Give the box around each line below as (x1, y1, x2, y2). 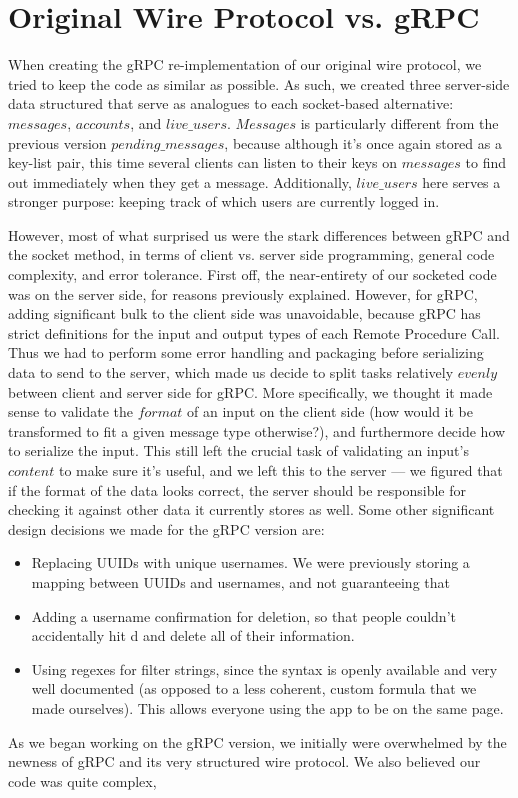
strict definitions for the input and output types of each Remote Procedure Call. (8, 322, 500, 343)
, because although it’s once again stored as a (224, 132, 502, 153)
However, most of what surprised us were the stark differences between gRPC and (8, 224, 510, 245)
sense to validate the (8, 401, 133, 422)
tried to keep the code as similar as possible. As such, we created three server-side (8, 73, 510, 94)
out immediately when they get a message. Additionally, (8, 171, 352, 192)
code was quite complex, (8, 770, 157, 791)
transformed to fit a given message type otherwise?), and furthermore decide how (8, 420, 506, 441)
